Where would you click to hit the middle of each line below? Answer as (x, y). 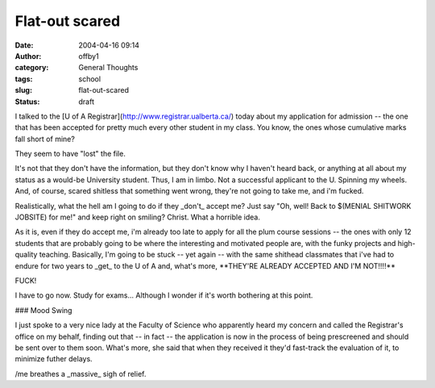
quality (26, 255)
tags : (24, 79)
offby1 (89, 56)
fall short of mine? (45, 139)
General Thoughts (108, 68)
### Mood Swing (43, 310)
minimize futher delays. (54, 359)
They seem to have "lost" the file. (70, 154)
